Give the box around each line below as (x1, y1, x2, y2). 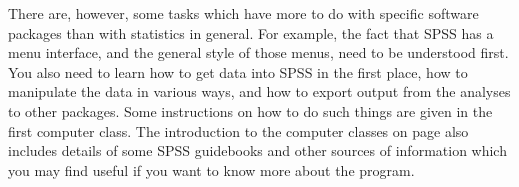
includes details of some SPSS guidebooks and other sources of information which (8, 140, 507, 161)
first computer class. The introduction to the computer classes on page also (8, 120, 469, 141)
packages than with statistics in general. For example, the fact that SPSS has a (8, 22, 494, 43)
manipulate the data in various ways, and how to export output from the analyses (8, 81, 511, 102)
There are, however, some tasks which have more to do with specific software (8, 3, 479, 23)
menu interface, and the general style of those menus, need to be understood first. (8, 42, 509, 63)
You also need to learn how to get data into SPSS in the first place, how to (8, 61, 468, 82)
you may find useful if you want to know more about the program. (8, 159, 415, 180)
